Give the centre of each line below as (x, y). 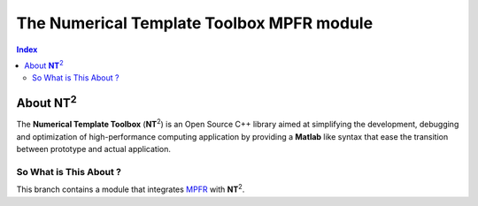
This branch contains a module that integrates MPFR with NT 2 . (131, 188)
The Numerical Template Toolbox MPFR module (195, 23)
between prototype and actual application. (94, 149)
